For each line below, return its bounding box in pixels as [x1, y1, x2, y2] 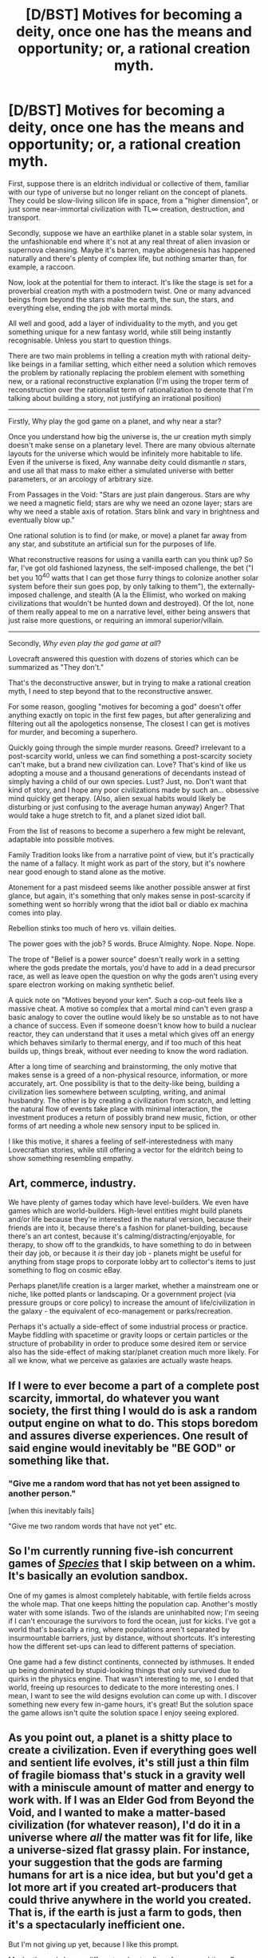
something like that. [8, 1453, 110, 1467]
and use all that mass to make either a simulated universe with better [8, 466, 234, 475]
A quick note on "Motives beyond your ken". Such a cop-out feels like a [8, 995, 243, 1005]
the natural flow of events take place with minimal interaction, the [8, 1104, 223, 1113]
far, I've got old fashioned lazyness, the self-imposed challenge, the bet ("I [8, 563, 254, 573]
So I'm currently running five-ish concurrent [8, 1544, 234, 1558]
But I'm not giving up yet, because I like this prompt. [8, 1939, 179, 1949]
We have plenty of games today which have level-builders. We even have [8, 1198, 250, 1207]
